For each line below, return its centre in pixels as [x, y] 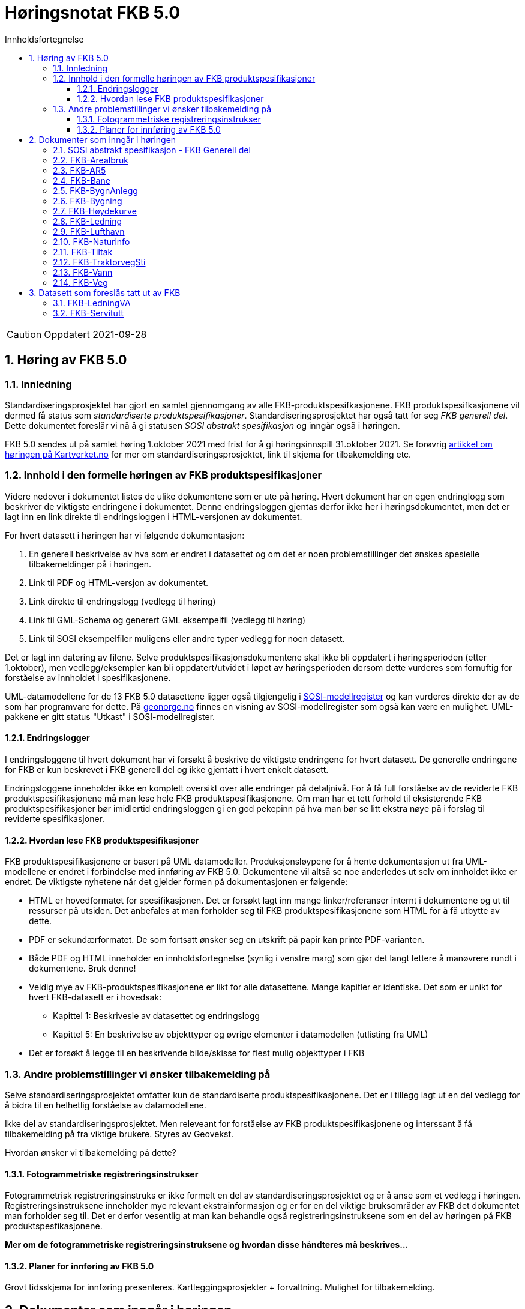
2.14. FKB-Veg [80, 282]
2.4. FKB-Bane [82, 180]
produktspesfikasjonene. [54, 1226]
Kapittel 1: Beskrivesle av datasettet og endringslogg [156, 1016]
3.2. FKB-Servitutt [88, 313]
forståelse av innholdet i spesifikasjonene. [88, 677]
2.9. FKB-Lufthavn [89, 231]
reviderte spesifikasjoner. [55, 818]
